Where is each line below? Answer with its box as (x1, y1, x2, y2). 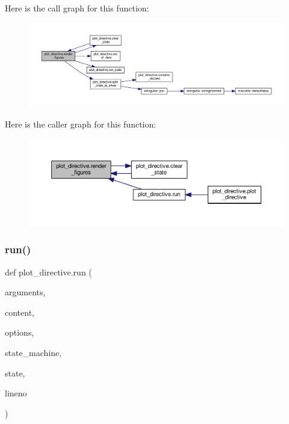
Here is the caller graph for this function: (5, 117, 157, 130)
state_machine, (5, 346, 62, 359)
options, (5, 326, 34, 339)
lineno (5, 387, 27, 399)
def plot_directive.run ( (5, 265, 92, 278)
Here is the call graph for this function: (5, 2, 149, 14)
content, (5, 306, 34, 318)
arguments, (5, 286, 46, 298)
